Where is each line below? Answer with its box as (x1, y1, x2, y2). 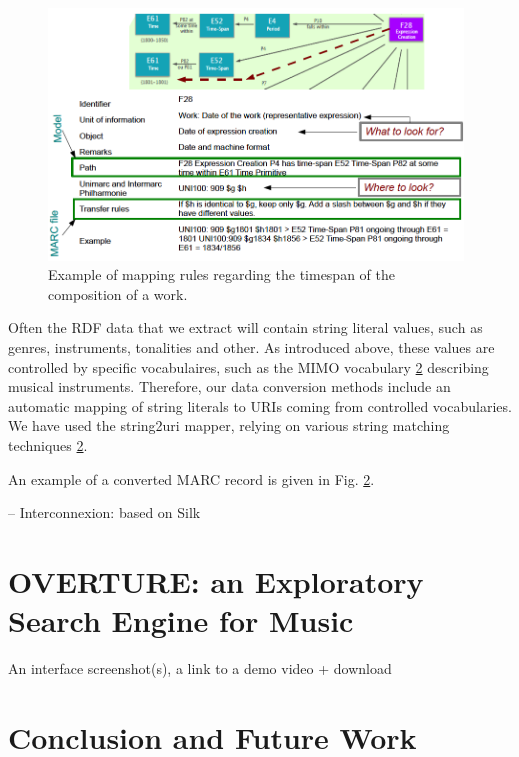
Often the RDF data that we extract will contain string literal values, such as (8, 317, 483, 338)
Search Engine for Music (8, 600, 354, 641)
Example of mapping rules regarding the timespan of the (48, 264, 395, 285)
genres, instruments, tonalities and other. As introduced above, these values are (8, 336, 495, 357)
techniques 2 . (8, 434, 88, 455)
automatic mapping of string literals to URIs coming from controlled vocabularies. (8, 395, 512, 416)
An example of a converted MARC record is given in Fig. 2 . (8, 468, 375, 489)
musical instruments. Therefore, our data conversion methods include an (8, 376, 451, 397)
